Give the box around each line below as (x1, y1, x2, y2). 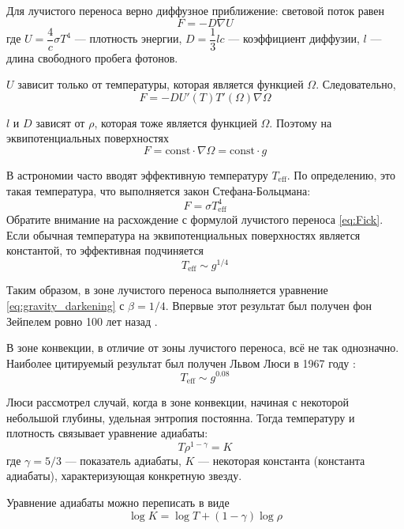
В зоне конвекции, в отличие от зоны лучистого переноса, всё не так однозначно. (6, 339, 399, 356)
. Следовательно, (316, 76, 396, 93)
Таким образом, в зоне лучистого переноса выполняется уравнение (6, 282, 328, 298)
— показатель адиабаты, (65, 452, 181, 468)
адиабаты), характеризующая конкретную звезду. (6, 467, 242, 484)
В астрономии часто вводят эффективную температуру (6, 167, 268, 183)
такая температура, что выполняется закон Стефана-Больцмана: (6, 182, 311, 198)
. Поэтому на (269, 114, 332, 130)
